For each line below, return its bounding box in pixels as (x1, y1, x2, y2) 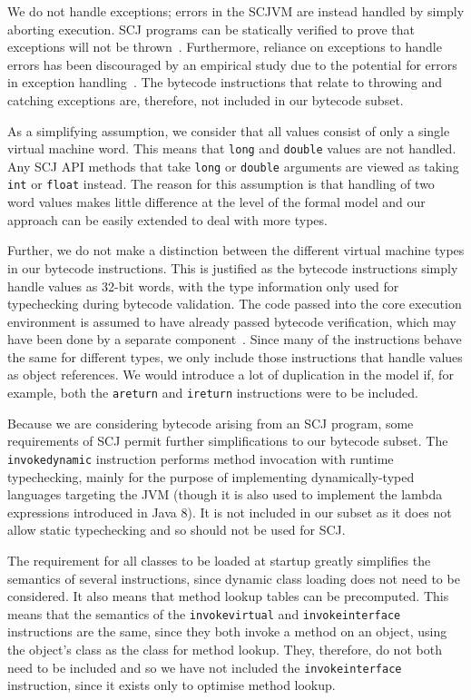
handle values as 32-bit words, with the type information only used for (7, 276, 399, 295)
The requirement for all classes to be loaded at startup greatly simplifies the (7, 550, 431, 569)
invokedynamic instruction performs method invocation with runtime (7, 449, 394, 468)
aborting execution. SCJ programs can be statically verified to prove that (7, 19, 415, 38)
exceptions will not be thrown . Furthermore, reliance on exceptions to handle (7, 37, 442, 56)
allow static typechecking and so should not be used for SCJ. (7, 520, 346, 539)
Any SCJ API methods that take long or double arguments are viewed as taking (7, 156, 459, 175)
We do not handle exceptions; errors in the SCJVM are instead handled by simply (7, 2, 465, 20)
